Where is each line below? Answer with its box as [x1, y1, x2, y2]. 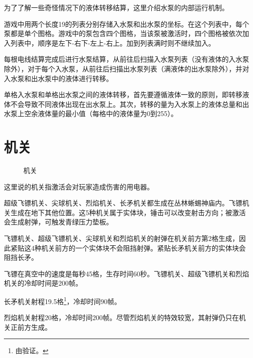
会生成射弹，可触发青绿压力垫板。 [4, 217, 113, 227]
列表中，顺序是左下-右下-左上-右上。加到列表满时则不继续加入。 [10, 37, 215, 48]
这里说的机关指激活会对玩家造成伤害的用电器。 [4, 181, 154, 191]
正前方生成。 [10, 322, 52, 332]
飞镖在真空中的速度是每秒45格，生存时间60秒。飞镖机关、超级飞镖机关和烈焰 [4, 268, 249, 278]
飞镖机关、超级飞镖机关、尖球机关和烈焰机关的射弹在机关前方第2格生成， [4, 233, 239, 243]
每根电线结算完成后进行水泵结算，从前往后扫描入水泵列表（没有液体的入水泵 [4, 54, 249, 64]
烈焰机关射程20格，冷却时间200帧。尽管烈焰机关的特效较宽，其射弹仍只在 [4, 312, 239, 323]
